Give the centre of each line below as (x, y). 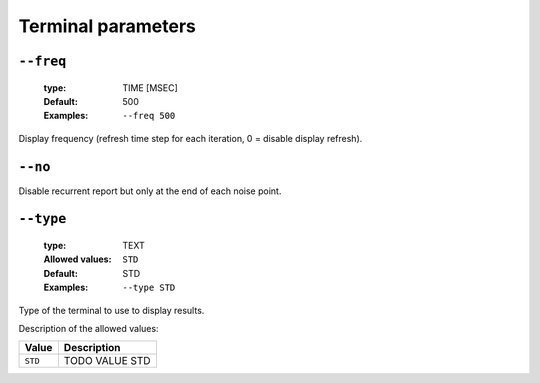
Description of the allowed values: (88, 328)
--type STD (149, 288)
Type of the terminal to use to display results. (111, 310)
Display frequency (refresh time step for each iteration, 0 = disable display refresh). (190, 138)
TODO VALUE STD (107, 361)
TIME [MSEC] (150, 87)
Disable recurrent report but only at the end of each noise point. (150, 191)
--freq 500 (149, 116)
